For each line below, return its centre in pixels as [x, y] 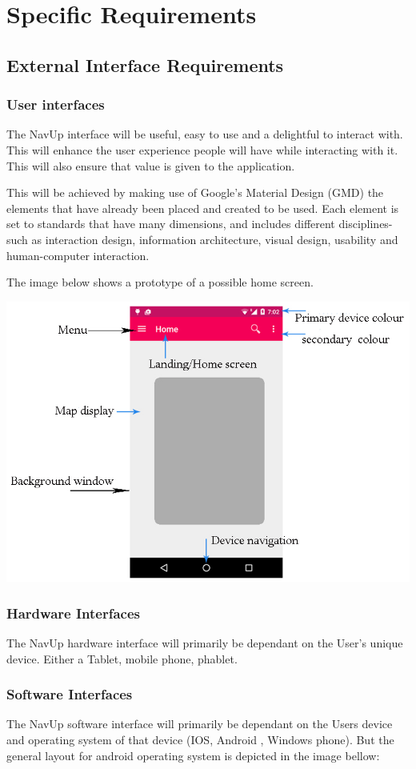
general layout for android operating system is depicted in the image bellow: [193, 755]
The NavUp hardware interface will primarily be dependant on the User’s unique [205, 643]
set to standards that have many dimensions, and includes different [171, 224]
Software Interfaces [70, 694]
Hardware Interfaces [73, 613]
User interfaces [56, 104]
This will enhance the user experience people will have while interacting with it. [202, 149]
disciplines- [366, 224]
